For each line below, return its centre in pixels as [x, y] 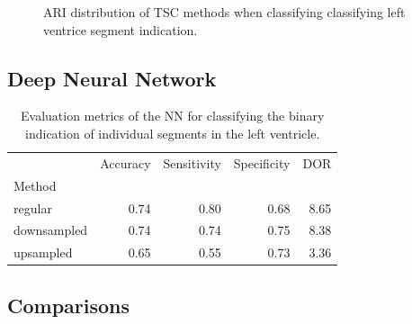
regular [33, 207]
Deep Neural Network [112, 78]
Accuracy [125, 162]
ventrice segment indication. [121, 29]
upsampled [43, 252]
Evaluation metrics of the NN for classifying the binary [173, 116]
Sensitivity [192, 162]
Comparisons [69, 305]
